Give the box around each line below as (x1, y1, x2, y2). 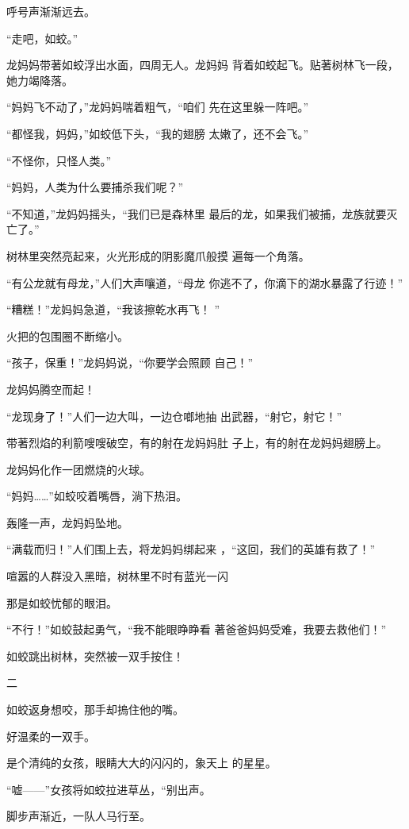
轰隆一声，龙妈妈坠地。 (6, 514, 128, 530)
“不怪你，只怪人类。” (6, 152, 112, 168)
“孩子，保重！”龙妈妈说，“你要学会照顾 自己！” (6, 354, 254, 371)
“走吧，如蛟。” (6, 29, 78, 46)
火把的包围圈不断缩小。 (6, 327, 128, 344)
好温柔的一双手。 (6, 727, 95, 744)
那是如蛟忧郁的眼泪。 (6, 594, 117, 611)
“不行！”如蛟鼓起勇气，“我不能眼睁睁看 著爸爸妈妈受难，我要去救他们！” (6, 621, 387, 638)
